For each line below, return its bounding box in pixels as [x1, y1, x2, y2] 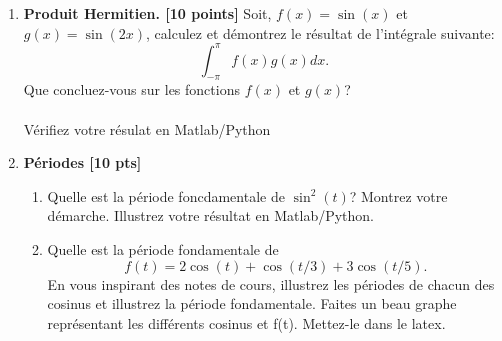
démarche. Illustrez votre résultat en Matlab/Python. [47, 205, 375, 226]
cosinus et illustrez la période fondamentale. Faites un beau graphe [47, 293, 457, 314]
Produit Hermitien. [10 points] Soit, [23, 3, 272, 23]
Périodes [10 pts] [23, 152, 142, 173]
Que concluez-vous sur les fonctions [23, 79, 240, 100]
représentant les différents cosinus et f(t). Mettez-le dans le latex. [47, 312, 446, 333]
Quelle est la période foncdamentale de [47, 185, 285, 206]
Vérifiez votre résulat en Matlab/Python [23, 118, 271, 139]
